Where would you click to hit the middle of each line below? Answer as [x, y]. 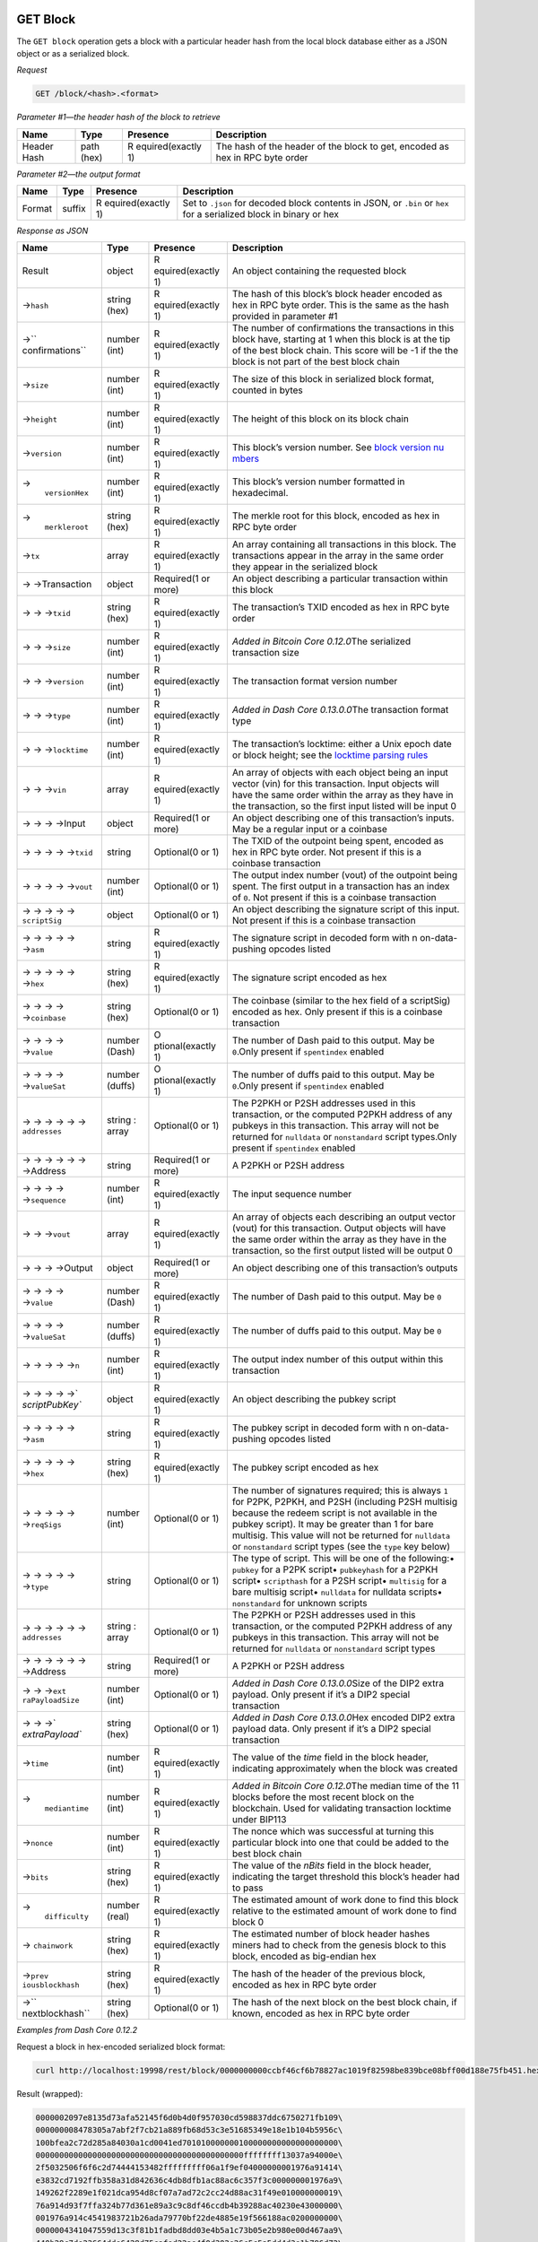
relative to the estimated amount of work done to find [344, 1911]
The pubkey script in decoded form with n [321, 1428]
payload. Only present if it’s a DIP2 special [321, 1695]
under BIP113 [259, 1820]
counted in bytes [268, 390]
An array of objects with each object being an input [340, 773]
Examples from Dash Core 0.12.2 [77, 2030]
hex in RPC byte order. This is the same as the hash [341, 305]
